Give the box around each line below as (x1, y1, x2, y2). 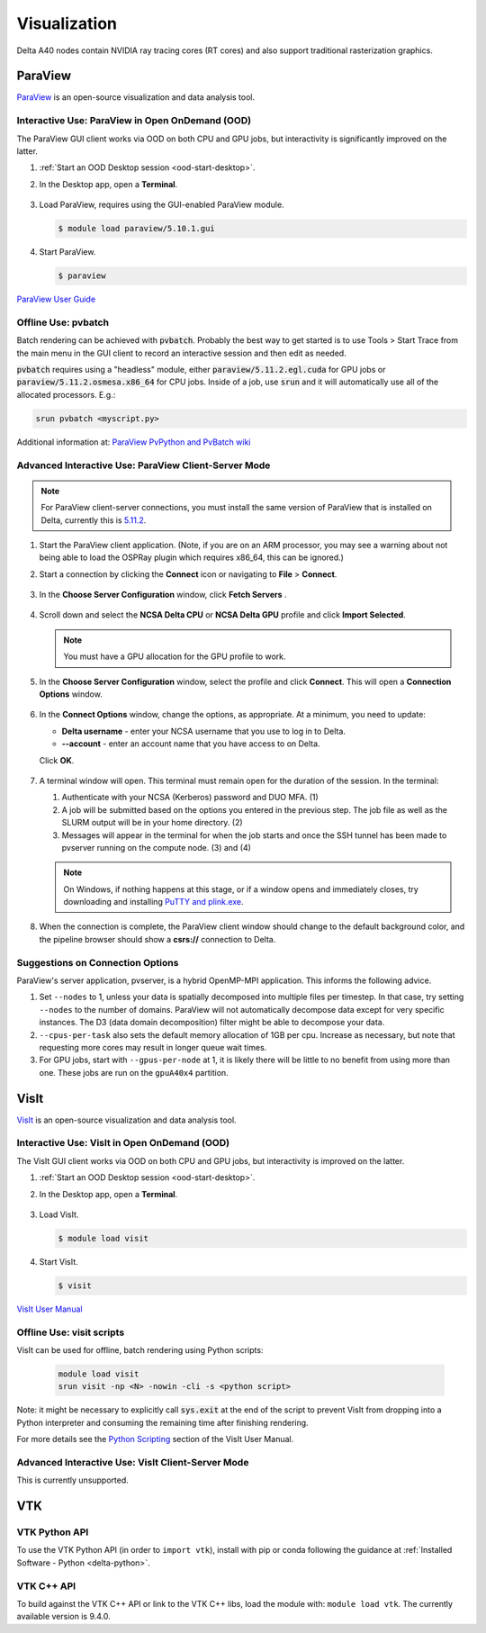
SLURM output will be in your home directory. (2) (61, 817, 243, 828)
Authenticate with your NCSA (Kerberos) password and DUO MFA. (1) (61, 792, 319, 803)
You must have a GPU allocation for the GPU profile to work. (63, 651, 286, 662)
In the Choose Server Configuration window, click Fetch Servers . (39, 590, 287, 600)
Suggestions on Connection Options (16, 956, 179, 969)
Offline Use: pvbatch (16, 316, 110, 329)
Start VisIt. (39, 1256, 78, 1267)
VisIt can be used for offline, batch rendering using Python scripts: (16, 1345, 264, 1356)
